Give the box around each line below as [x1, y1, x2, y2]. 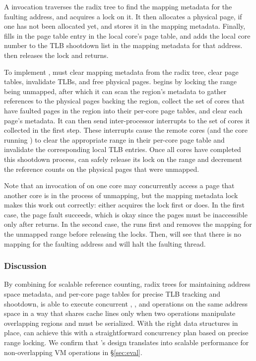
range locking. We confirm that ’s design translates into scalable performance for [4, 337, 249, 348]
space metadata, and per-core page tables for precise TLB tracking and [4, 289, 220, 299]
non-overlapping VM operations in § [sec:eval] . [4, 347, 142, 357]
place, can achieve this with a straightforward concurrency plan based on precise [4, 327, 249, 338]
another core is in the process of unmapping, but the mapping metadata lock [4, 190, 238, 200]
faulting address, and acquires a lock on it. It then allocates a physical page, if [4, 11, 242, 21]
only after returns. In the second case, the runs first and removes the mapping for [4, 219, 252, 229]
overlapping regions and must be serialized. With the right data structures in [4, 317, 238, 328]
